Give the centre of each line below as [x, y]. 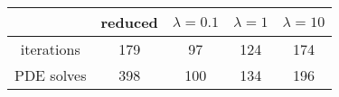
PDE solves [51, 75]
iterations [50, 49]
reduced [129, 22]
